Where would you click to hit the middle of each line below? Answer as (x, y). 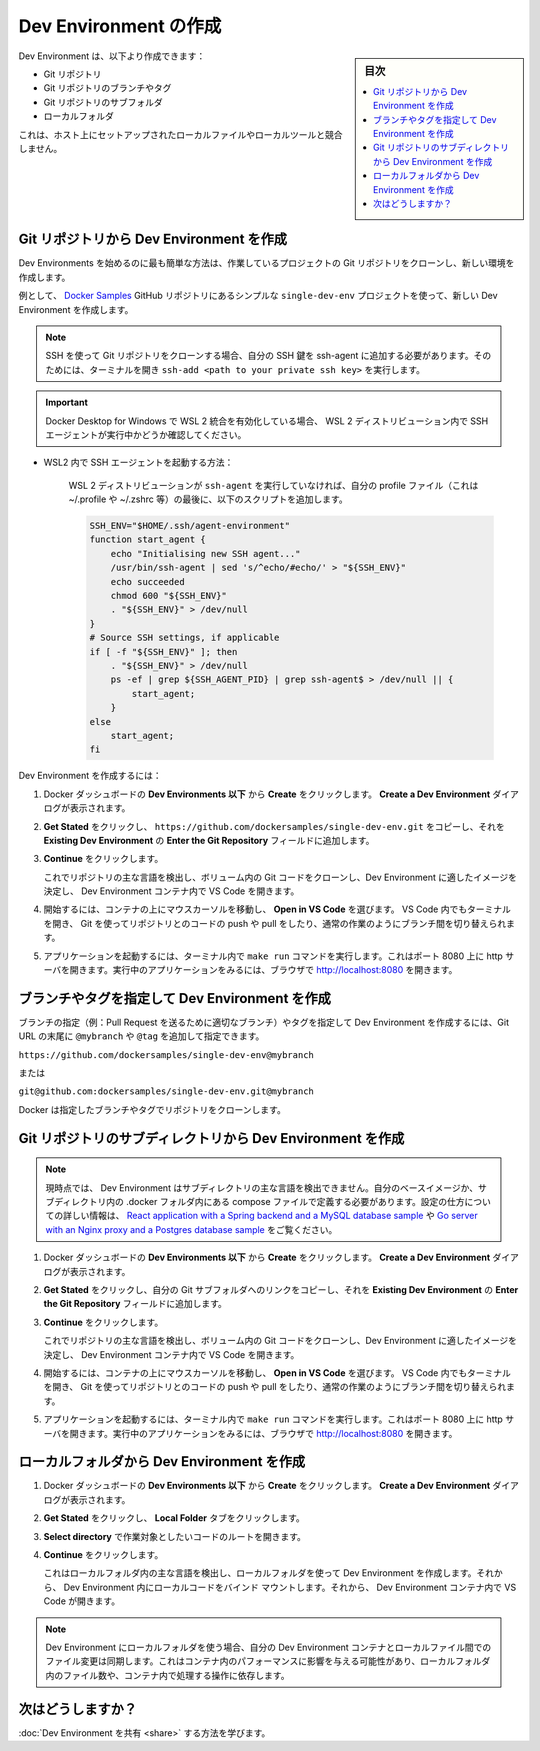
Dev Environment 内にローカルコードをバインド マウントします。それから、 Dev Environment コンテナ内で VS (290, 1587)
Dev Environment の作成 (120, 26)
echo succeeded (147, 581)
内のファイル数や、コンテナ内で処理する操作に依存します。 (167, 1675)
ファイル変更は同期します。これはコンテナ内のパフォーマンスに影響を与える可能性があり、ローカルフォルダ (268, 1661)
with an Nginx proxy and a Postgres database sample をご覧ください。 (191, 1229)
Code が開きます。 (81, 1601)
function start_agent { (148, 539)
